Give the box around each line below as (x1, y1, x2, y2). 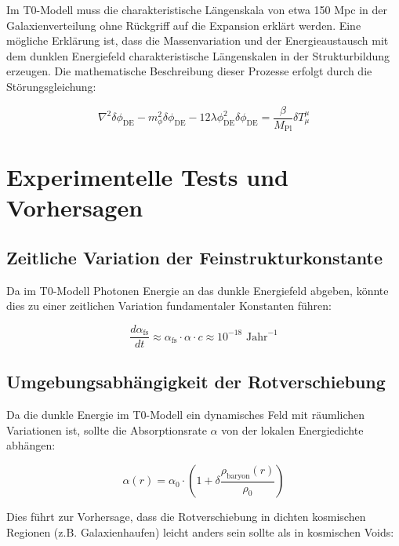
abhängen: (6, 437, 56, 453)
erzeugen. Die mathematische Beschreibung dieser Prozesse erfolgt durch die (6, 63, 372, 79)
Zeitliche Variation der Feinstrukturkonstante (6, 246, 383, 270)
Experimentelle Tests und (6, 161, 288, 193)
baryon (226, 471, 250, 480)
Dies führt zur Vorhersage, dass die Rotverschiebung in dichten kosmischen (6, 508, 366, 525)
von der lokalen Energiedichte (221, 421, 364, 438)
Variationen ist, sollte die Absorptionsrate (6, 421, 207, 438)
